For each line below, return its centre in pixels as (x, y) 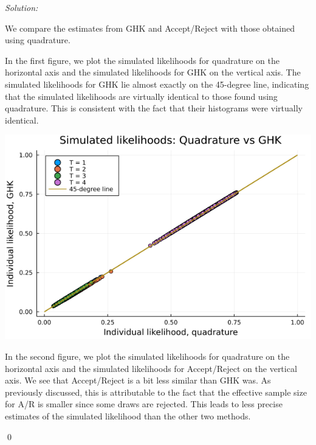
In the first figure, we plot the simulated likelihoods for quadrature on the (142, 60)
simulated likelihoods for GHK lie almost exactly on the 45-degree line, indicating (157, 84)
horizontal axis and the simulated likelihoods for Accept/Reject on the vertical (151, 368)
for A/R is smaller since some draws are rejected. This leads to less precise (144, 404)
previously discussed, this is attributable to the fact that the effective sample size (156, 392)
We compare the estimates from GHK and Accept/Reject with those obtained (150, 28)
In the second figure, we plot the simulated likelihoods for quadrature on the (147, 356)
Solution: (22, 7)
